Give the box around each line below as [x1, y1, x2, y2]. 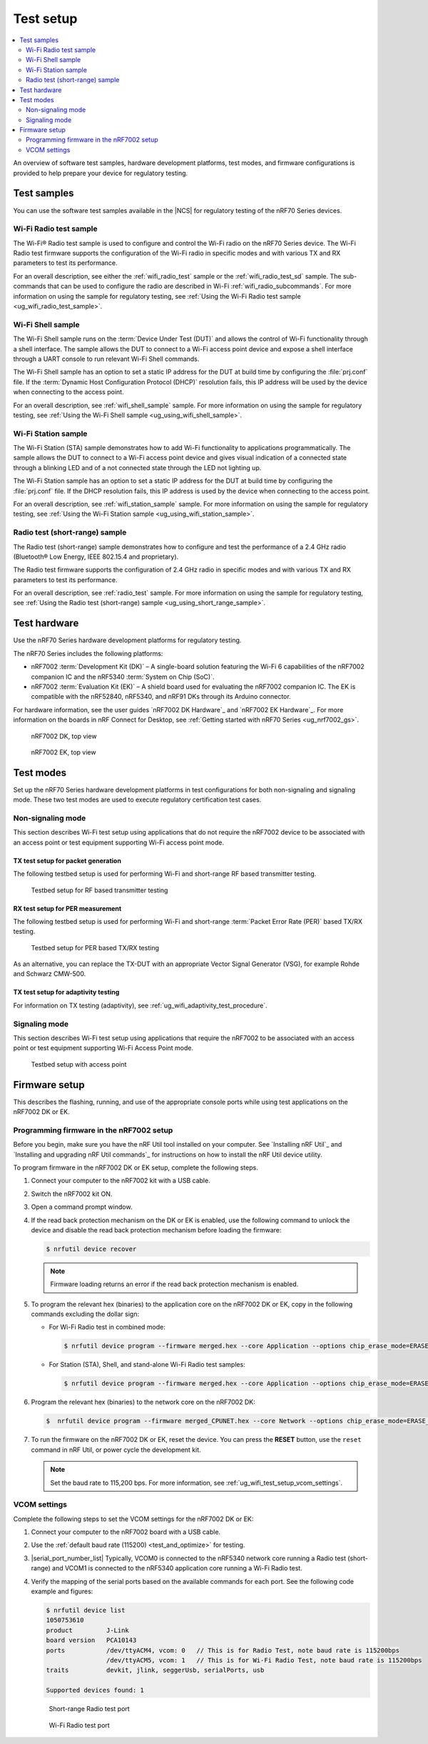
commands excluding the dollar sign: [31, 1310, 139, 1318]
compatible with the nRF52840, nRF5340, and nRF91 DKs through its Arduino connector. [31, 692, 292, 701]
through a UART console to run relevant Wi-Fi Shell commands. [13, 354, 200, 363]
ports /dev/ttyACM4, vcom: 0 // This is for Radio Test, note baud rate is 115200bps [46, 1646, 399, 1654]
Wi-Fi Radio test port [49, 1720, 110, 1729]
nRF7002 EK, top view [31, 747, 96, 757]
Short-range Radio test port [49, 1705, 130, 1713]
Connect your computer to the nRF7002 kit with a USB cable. [31, 1176, 210, 1185]
